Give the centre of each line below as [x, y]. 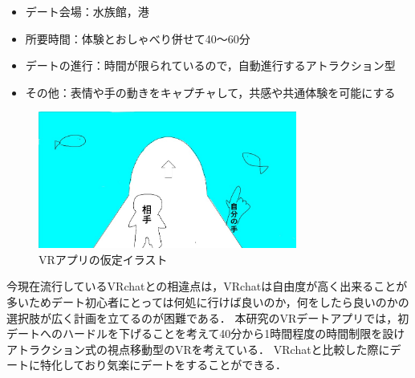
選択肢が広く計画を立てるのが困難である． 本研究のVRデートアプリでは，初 [208, 317]
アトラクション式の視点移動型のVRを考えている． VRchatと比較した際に [198, 349]
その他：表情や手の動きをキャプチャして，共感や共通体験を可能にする [210, 92]
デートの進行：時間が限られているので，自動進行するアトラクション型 [210, 65]
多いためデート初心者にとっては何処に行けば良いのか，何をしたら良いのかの [208, 301]
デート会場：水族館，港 [87, 11]
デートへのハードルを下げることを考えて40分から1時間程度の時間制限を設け [206, 333]
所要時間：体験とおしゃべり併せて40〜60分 [138, 38]
